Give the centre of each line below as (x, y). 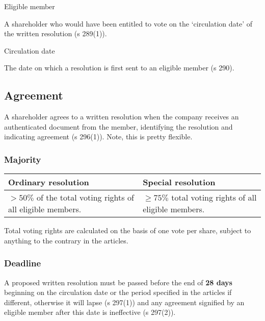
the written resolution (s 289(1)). (56, 33)
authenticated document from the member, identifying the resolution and (118, 126)
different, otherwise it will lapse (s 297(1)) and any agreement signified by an (124, 302)
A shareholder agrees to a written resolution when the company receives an (122, 117)
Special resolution (179, 182)
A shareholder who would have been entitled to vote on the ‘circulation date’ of (128, 23)
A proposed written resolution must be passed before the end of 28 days (118, 282)
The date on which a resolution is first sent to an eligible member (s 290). (119, 68)
